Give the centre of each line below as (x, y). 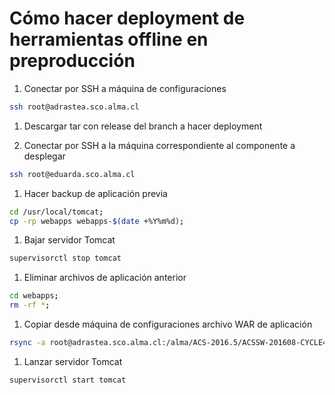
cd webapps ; (34, 296)
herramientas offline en (109, 39)
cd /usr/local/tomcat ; (56, 212)
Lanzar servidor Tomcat (73, 361)
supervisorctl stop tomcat (65, 258)
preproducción (72, 61)
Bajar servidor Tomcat (69, 240)
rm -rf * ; (30, 305)
